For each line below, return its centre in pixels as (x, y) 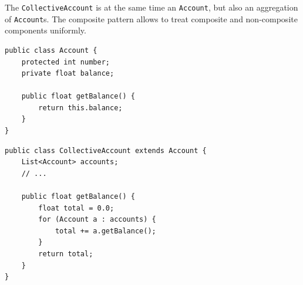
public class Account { (51, 50)
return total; (66, 254)
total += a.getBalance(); (105, 231)
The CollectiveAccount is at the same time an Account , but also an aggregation (151, 7)
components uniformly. (46, 30)
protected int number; (65, 62)
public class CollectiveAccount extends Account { (106, 150)
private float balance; (68, 74)
